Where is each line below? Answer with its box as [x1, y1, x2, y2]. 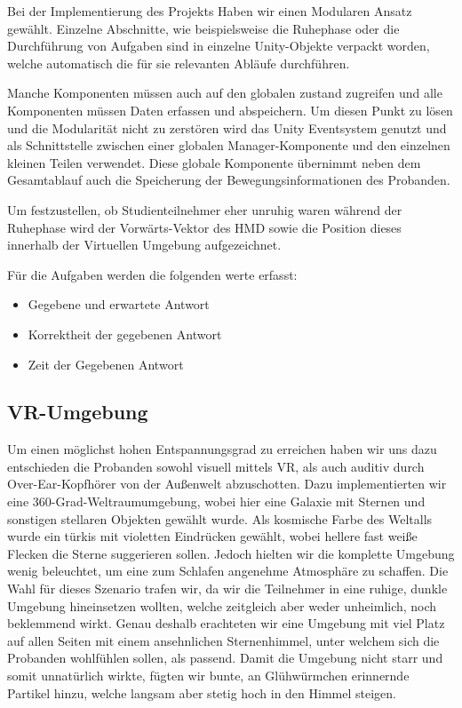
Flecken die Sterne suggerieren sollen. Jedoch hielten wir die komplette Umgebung [7, 544, 455, 562]
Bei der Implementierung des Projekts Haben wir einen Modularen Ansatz [7, 2, 412, 20]
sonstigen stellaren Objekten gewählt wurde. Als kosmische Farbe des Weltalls [7, 509, 433, 528]
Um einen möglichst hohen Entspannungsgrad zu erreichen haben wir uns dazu [7, 440, 437, 458]
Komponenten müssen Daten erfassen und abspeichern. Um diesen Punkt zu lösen [7, 100, 453, 119]
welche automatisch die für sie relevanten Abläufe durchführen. [7, 53, 350, 72]
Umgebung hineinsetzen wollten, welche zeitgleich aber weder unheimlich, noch [7, 596, 437, 615]
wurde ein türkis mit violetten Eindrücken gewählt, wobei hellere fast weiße [7, 527, 418, 545]
